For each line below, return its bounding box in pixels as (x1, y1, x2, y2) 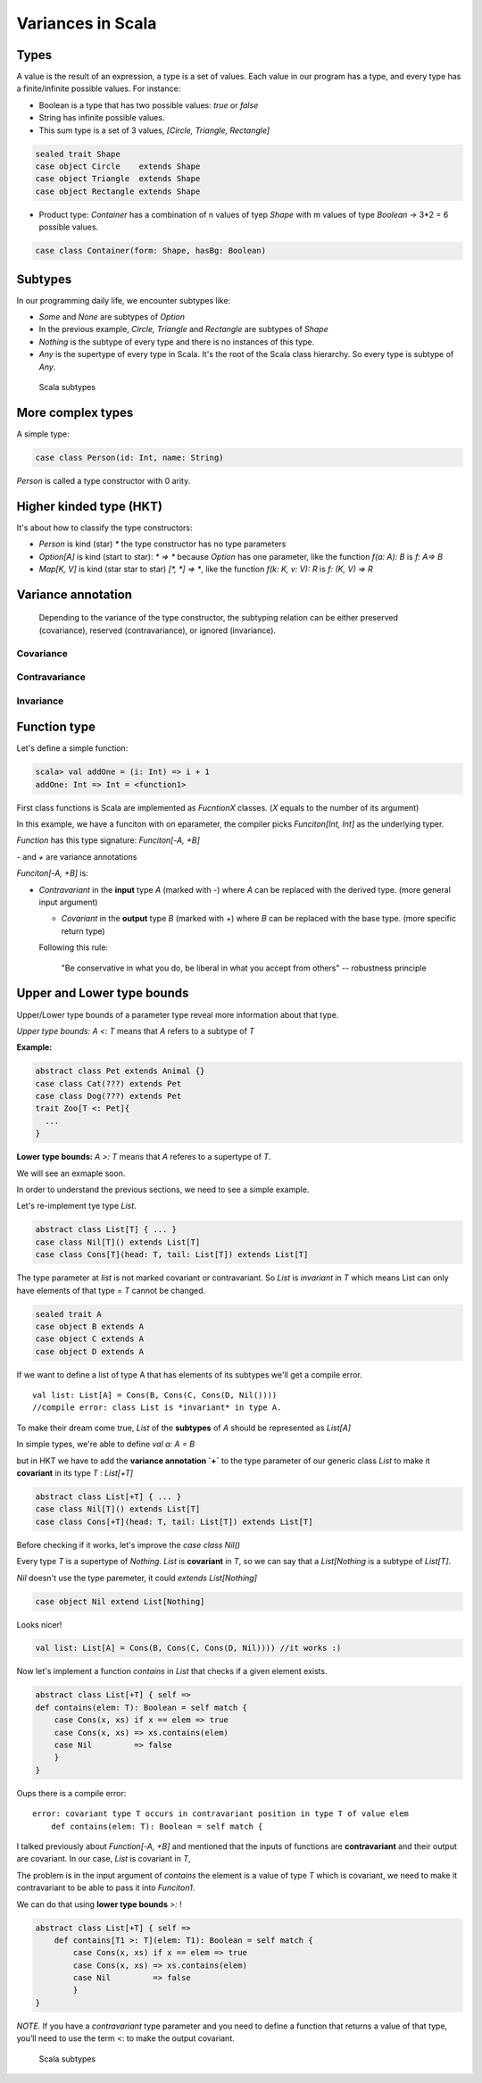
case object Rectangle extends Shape (35, 186, 201, 196)
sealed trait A (35, 1309, 102, 1319)
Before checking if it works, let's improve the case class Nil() (16, 1539, 241, 1550)
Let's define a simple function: (16, 743, 129, 754)
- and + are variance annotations (16, 851, 137, 862)
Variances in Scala (16, 13, 157, 33)
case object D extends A (35, 1346, 145, 1356)
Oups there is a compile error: (16, 1787, 127, 1798)
